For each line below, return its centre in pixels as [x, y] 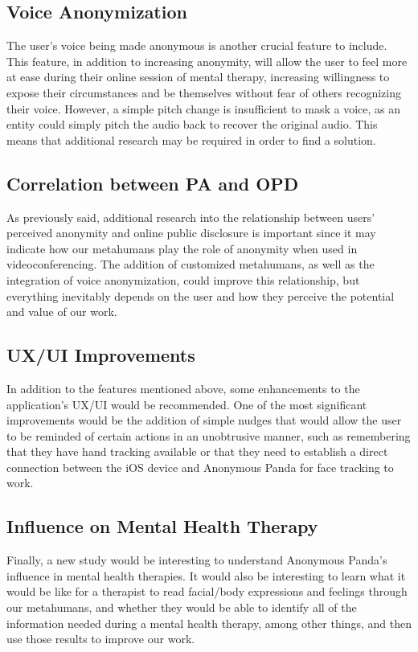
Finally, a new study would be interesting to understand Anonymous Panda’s [197, 560]
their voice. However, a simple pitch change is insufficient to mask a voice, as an [203, 108]
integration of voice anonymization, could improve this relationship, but [183, 279]
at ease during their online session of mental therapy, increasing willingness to [198, 77]
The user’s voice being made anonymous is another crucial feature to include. [197, 45]
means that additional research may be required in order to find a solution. [191, 139]
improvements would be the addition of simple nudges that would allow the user [204, 420]
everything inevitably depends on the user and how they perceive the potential [201, 295]
